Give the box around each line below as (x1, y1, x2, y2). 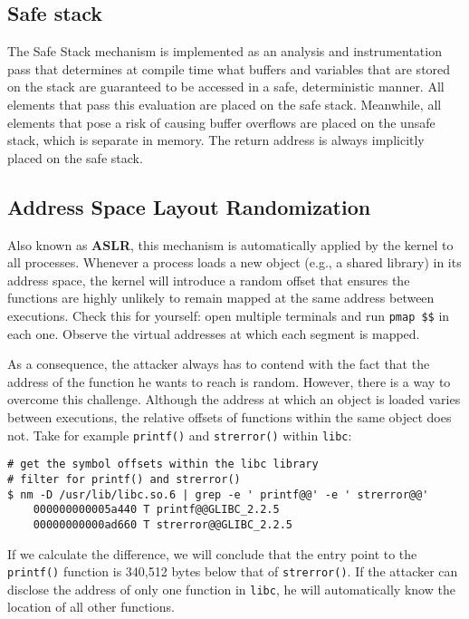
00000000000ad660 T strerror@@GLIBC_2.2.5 (33, 517, 292, 531)
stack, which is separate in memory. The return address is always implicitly (7, 131, 425, 150)
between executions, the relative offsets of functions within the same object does (7, 407, 452, 426)
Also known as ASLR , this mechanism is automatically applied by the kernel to (7, 235, 454, 254)
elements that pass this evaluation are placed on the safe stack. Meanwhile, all (7, 94, 442, 113)
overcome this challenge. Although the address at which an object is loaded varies (7, 390, 461, 409)
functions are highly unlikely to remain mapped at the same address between (7, 288, 435, 307)
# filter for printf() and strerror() (7, 472, 241, 486)
